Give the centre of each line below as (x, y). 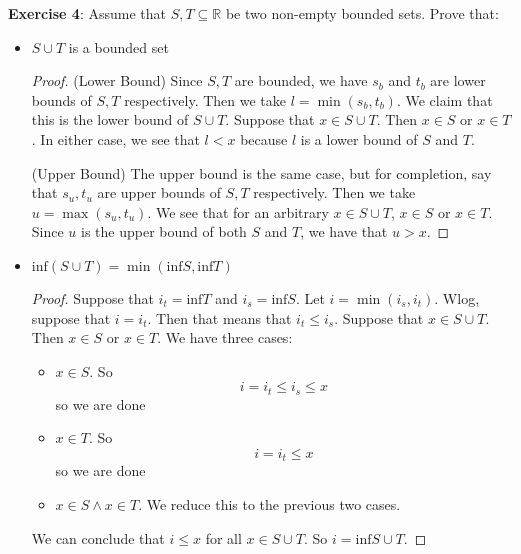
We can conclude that (98, 537)
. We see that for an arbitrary (238, 211)
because (264, 138)
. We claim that (444, 99)
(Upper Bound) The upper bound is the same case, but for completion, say (261, 172)
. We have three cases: (225, 337)
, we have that (344, 231)
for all (223, 537)
